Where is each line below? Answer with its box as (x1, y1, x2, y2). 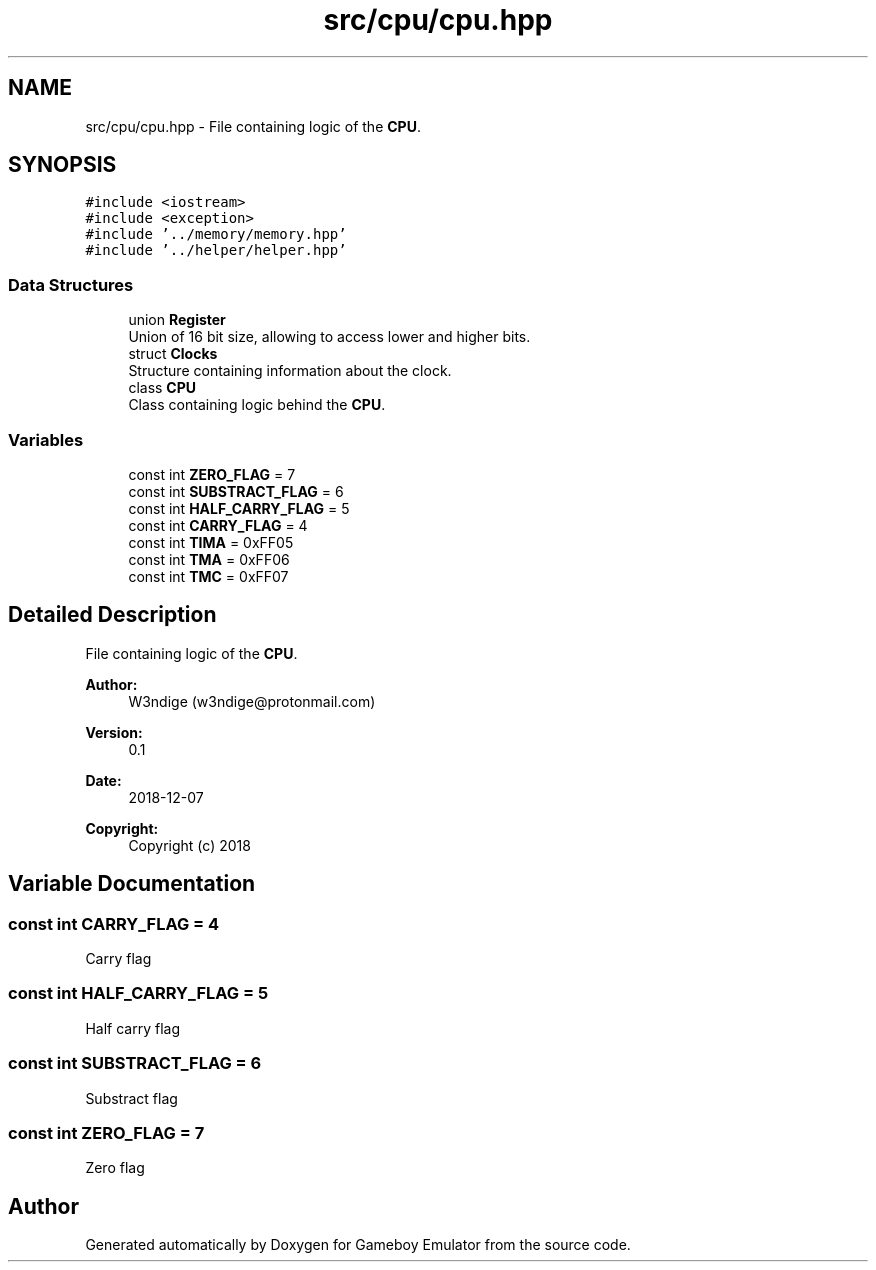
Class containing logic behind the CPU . (128, 396, 386, 414)
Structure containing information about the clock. (128, 362, 452, 380)
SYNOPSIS (8, 152, 117, 178)
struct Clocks (128, 345, 218, 363)
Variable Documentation (8, 871, 256, 897)
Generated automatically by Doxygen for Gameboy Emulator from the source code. (85, 1236, 631, 1254)
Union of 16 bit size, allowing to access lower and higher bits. (128, 328, 531, 346)
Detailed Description (8, 602, 217, 628)
